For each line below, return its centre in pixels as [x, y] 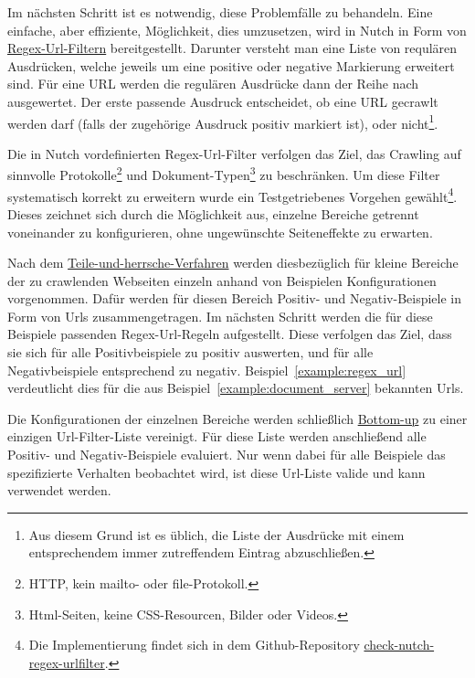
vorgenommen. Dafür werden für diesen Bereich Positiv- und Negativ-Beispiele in [235, 298]
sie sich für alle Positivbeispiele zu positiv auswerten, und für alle [190, 352]
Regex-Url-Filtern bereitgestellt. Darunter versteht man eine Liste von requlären [232, 48]
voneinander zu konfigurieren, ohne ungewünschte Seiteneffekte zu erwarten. [220, 232]
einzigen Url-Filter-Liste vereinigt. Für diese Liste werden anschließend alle [217, 436]
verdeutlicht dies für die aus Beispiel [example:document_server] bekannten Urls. [236, 388]
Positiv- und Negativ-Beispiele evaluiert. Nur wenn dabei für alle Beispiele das [227, 455]
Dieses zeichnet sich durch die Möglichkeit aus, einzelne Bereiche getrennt [213, 213]
